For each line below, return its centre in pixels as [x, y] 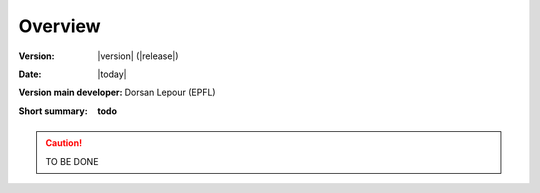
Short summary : [53, 111]
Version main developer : [70, 92]
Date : [30, 74]
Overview [59, 26]
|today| [112, 74]
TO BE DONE [72, 161]
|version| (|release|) [138, 56]
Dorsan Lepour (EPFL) [170, 92]
